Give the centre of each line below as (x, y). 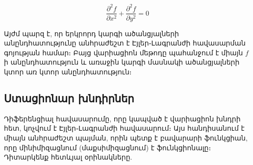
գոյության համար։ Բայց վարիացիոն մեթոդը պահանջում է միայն (124, 52)
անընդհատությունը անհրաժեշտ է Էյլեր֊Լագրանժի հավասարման (125, 43)
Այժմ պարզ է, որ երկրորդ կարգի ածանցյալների (91, 33)
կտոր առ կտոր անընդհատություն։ (68, 71)
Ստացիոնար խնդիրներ (69, 98)
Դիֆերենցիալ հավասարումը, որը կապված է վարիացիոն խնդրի (122, 118)
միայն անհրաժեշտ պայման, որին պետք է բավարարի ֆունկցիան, (126, 137)
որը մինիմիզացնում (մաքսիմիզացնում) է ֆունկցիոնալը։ (108, 147)
